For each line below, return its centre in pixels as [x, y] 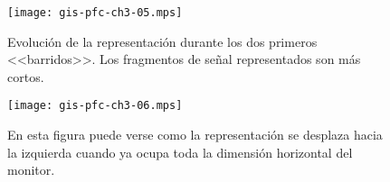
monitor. [31, 170]
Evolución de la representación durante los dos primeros [162, 41]
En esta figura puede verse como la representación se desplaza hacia [195, 135]
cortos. [26, 76]
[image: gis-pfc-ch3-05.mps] [95, 13]
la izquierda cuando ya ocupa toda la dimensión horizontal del [180, 152]
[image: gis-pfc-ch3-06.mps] [95, 106]
